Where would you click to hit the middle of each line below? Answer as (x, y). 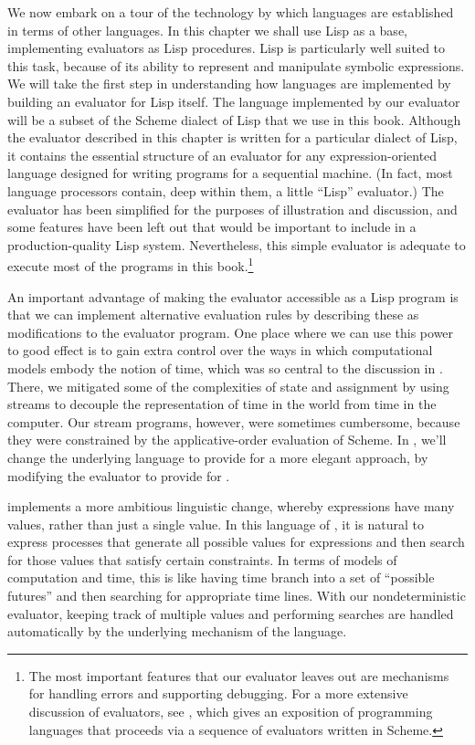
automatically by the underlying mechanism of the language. (177, 631)
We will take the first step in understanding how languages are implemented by (229, 84)
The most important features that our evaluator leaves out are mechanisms (239, 675)
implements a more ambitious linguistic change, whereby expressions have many (231, 506)
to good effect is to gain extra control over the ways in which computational (220, 350)
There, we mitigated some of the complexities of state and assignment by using (228, 386)
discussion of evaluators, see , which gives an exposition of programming (231, 712)
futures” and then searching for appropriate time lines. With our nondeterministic (237, 596)
